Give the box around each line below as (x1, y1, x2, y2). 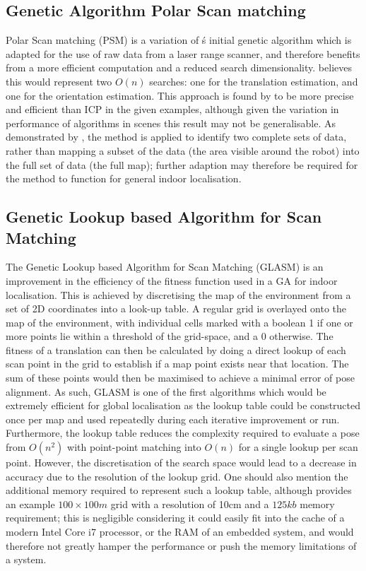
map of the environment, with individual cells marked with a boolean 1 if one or (6, 314, 353, 329)
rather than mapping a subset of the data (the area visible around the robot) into (6, 143, 360, 158)
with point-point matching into (67, 440, 201, 454)
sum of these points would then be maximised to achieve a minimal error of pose (6, 370, 355, 385)
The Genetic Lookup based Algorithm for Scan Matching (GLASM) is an (6, 259, 324, 274)
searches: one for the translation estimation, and (149, 73, 358, 88)
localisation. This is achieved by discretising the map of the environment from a (6, 287, 351, 302)
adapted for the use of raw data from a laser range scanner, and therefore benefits (6, 46, 360, 61)
